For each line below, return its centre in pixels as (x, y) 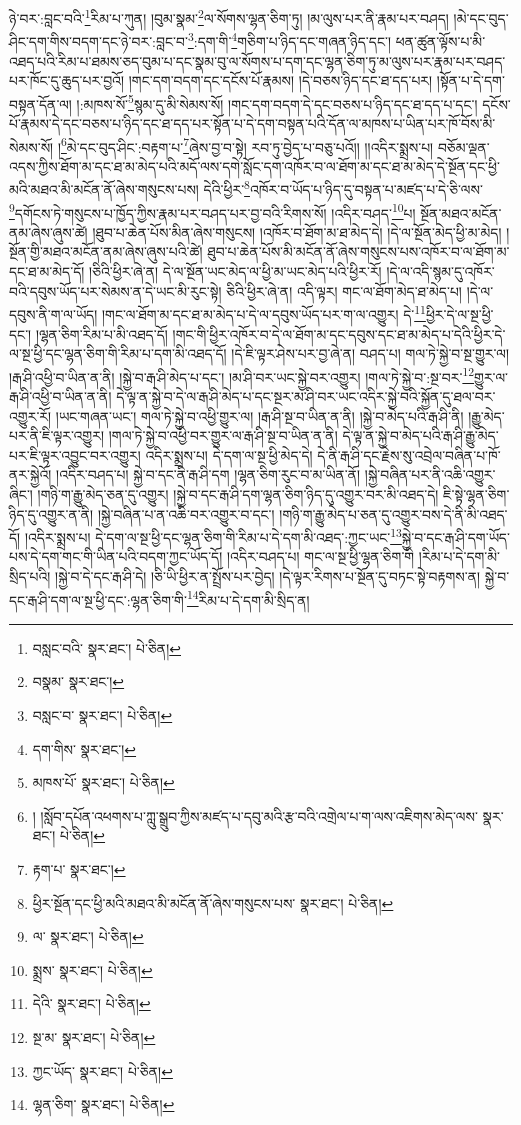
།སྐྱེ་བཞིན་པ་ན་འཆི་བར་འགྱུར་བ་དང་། (186, 513)
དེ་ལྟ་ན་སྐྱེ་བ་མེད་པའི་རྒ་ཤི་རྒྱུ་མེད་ (420, 435)
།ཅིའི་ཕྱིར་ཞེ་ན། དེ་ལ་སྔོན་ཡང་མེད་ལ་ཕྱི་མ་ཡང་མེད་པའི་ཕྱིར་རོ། (235, 271)
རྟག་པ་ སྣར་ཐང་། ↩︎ (79, 868)
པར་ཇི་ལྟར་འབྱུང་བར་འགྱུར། (75, 454)
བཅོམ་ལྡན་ (463, 146)
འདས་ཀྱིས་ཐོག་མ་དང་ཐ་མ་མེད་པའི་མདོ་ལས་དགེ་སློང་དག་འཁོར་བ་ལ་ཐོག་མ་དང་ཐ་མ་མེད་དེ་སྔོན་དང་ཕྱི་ (254, 165)
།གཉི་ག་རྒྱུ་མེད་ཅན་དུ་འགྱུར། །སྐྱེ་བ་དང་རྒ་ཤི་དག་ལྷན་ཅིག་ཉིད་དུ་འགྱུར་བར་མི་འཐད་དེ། (238, 493)
